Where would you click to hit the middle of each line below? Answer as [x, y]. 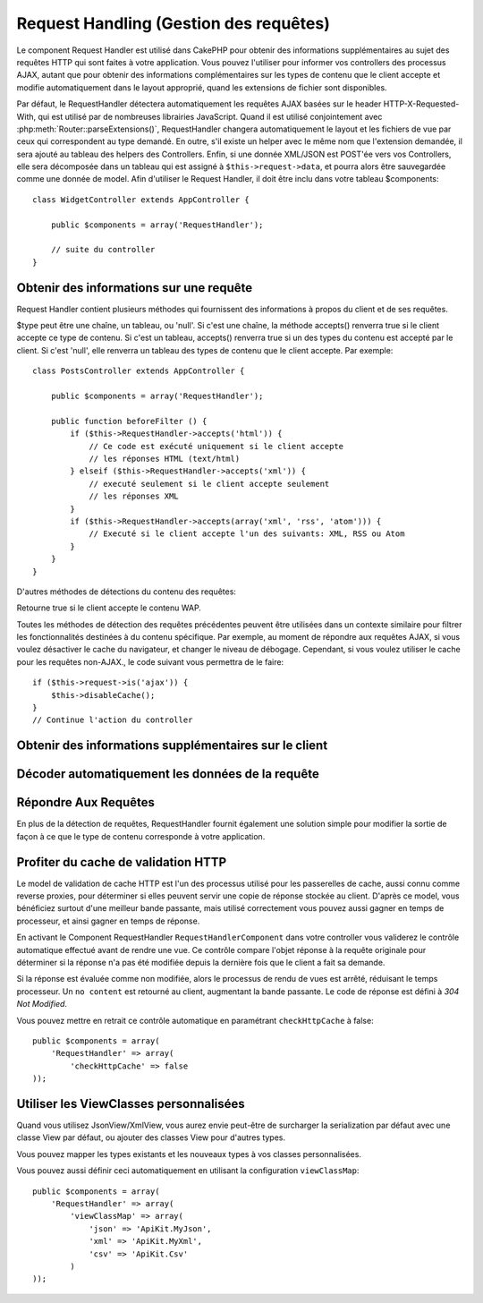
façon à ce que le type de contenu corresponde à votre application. [141, 836]
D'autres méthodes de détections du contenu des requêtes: [127, 592]
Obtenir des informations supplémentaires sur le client [172, 746]
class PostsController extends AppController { [139, 371]
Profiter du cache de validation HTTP [122, 862]
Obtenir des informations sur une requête [135, 288]
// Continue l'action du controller [113, 720]
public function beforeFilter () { [129, 421]
